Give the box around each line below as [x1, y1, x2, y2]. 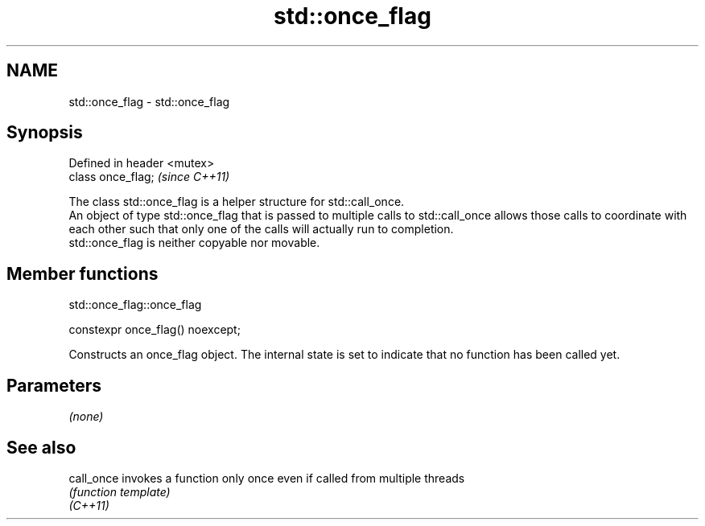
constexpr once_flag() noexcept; [68, 323, 241, 337]
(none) [68, 409, 104, 424]
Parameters [6, 375, 101, 396]
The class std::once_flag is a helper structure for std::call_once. [68, 195, 405, 209]
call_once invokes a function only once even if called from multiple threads [68, 471, 465, 485]
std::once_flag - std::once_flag [68, 94, 230, 109]
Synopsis [6, 122, 83, 143]
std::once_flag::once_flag [68, 298, 202, 312]
